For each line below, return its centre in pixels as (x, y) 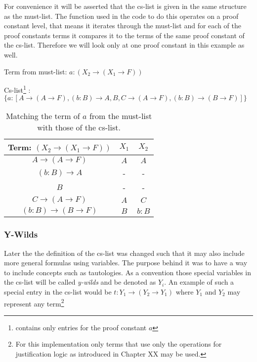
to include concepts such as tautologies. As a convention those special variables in (128, 272)
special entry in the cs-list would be (58, 292)
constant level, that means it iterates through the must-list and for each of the (123, 26)
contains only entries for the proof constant (81, 327)
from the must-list (121, 116)
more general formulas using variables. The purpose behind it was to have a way (126, 263)
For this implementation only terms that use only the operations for (119, 344)
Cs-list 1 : (17, 89)
